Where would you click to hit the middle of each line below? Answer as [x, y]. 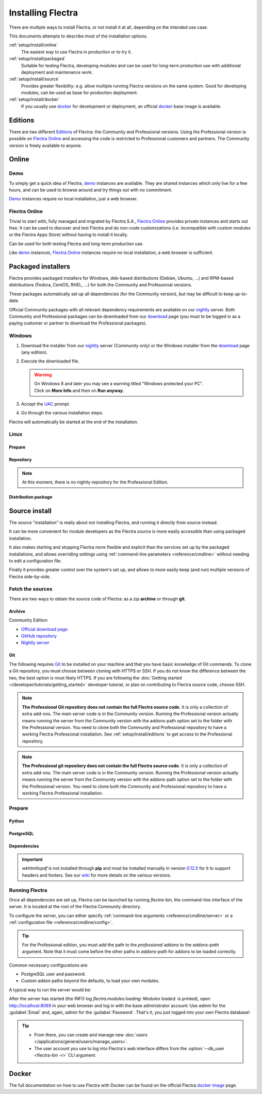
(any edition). [34, 352]
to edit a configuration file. [35, 561]
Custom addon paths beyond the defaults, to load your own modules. [90, 981]
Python [16, 821]
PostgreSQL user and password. [53, 974]
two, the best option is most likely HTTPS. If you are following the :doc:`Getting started [95, 678]
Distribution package [31, 497]
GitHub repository [39, 636]
